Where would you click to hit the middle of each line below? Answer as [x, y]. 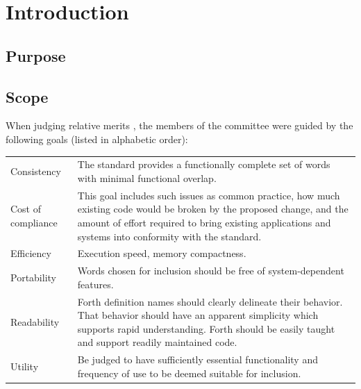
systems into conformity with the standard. [169, 236]
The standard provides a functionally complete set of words [204, 164]
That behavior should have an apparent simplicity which [198, 315]
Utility [25, 366]
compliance [34, 222]
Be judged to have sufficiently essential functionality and [198, 359]
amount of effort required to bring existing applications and [204, 222]
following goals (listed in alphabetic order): [97, 139]
